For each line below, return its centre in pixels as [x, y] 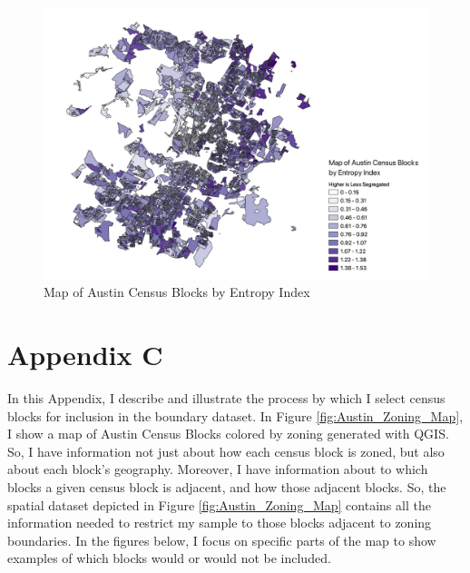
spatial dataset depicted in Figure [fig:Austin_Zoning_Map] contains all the [219, 504]
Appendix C [85, 355]
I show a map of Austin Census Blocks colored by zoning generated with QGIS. [228, 434]
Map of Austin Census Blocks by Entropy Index [177, 292]
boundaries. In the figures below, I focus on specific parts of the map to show [222, 540]
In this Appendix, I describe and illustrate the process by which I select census [226, 398]
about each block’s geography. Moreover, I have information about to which [218, 469]
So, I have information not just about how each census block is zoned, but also [226, 451]
